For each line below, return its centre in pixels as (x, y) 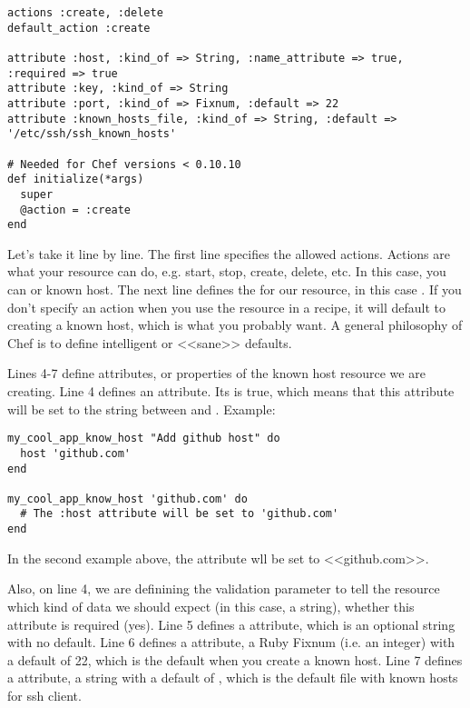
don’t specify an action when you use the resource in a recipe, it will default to (226, 307)
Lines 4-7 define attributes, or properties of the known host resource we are (216, 373)
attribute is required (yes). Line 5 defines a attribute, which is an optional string (231, 624)
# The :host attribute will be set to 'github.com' (180, 514)
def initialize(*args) (76, 179)
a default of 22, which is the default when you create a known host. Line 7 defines (235, 659)
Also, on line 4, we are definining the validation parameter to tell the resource (224, 588)
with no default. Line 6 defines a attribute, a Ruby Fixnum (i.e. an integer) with (231, 642)
